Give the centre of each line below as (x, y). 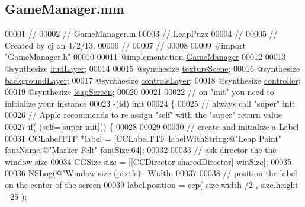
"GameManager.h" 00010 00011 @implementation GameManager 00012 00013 (145, 57)
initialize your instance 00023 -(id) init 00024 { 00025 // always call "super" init (150, 103)
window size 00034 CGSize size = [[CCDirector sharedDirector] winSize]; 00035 (148, 161)
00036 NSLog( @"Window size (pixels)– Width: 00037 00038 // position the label (151, 173)
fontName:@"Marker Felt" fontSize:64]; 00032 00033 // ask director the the (141, 150)
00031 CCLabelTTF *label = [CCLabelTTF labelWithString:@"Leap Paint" (143, 138)
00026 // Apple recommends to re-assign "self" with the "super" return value (143, 115)
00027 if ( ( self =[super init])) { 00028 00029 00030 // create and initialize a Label (152, 126)
